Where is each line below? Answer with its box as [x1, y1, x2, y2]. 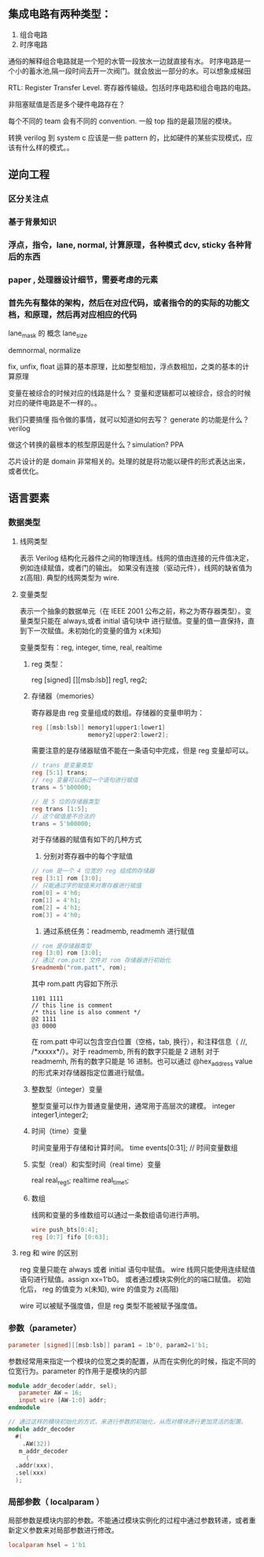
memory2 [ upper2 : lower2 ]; [87, 731, 169, 738]
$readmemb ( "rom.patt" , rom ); [31, 964, 127, 972]
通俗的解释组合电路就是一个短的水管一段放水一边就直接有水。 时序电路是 [8, 56, 244, 65]
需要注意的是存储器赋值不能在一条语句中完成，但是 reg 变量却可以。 [31, 746, 253, 756]
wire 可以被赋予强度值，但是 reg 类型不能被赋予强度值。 [19, 1301, 202, 1310]
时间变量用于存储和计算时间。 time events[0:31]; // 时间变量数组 [31, 1142, 238, 1152]
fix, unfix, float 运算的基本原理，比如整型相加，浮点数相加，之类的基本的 [8, 361, 243, 371]
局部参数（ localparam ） [8, 1496, 104, 1507]
